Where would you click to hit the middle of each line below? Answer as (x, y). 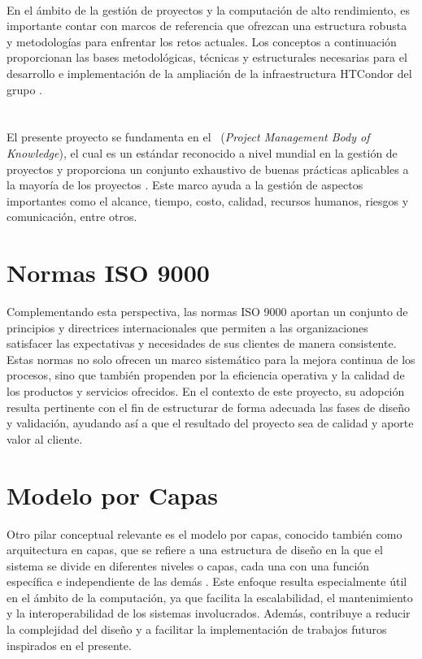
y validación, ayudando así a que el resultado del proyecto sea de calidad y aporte (210, 423)
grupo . (25, 89)
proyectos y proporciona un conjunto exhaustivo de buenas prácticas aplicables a (208, 169)
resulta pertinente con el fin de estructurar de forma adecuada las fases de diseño (209, 407)
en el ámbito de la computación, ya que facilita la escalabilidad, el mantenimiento (210, 597)
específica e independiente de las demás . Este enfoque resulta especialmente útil (207, 581)
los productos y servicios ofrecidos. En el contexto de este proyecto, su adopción (206, 391)
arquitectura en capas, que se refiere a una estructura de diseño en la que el (195, 550)
